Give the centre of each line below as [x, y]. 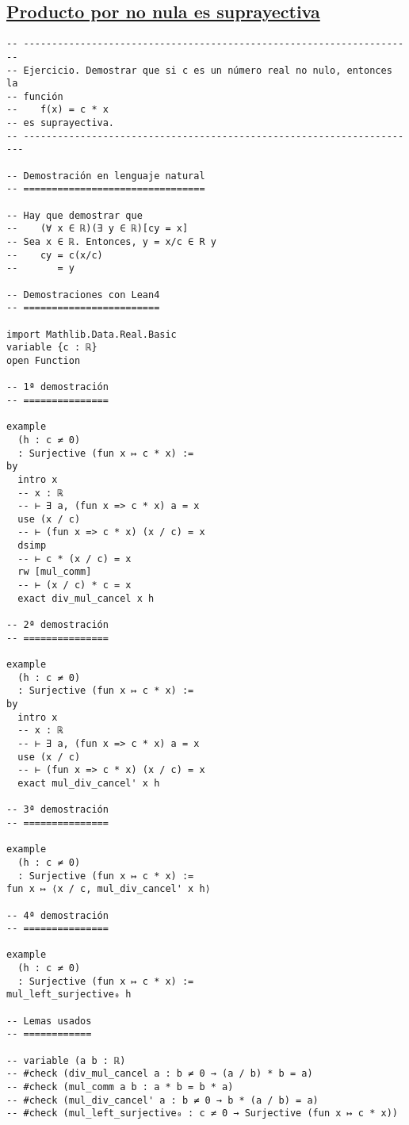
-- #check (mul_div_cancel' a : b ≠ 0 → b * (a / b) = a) [162, 1100]
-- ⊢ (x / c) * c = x [75, 585]
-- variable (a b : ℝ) [66, 1060]
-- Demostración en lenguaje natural [106, 176]
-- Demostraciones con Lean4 [83, 295]
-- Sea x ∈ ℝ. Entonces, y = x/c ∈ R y [111, 242]
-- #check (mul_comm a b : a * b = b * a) [120, 1087]
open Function [44, 360]
